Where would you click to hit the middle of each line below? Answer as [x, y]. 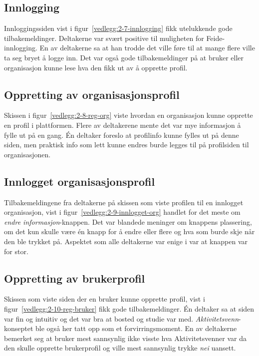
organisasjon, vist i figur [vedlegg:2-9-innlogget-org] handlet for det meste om [122, 212]
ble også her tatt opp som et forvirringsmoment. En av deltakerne [136, 328]
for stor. [16, 251]
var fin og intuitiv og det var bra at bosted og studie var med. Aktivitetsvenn [122, 318]
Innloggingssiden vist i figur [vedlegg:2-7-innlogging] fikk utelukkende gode [118, 28]
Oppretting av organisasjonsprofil [92, 94]
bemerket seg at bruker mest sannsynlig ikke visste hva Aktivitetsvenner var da [126, 338]
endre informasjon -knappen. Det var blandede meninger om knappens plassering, [128, 221]
